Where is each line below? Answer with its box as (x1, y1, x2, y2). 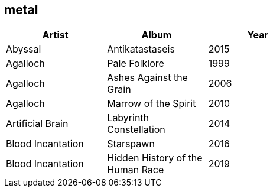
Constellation (107, 123, 165, 136)
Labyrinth (107, 112, 149, 124)
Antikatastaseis (107, 43, 175, 56)
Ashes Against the (107, 71, 188, 84)
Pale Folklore (107, 57, 164, 70)
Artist (42, 29, 69, 41)
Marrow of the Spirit (107, 97, 196, 110)
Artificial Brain (6, 118, 69, 130)
